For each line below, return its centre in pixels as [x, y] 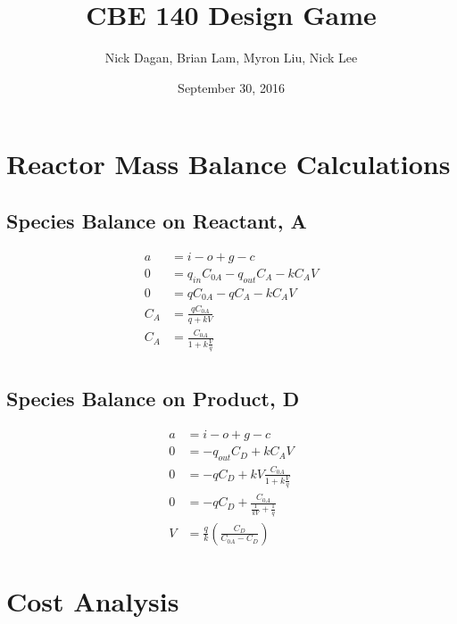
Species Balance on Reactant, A [157, 220]
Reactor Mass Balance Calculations [228, 164]
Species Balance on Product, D [153, 399]
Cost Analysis [93, 600]
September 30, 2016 [231, 87]
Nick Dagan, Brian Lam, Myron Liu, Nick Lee [231, 58]
